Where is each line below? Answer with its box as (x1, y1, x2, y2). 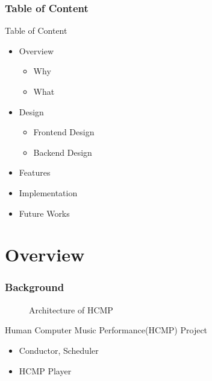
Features (19, 166, 51, 179)
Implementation (19, 186, 78, 199)
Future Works (19, 207, 70, 219)
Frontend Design (33, 126, 95, 138)
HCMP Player (19, 364, 72, 377)
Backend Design (33, 146, 92, 158)
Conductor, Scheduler (19, 344, 99, 356)
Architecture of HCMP (29, 303, 113, 316)
